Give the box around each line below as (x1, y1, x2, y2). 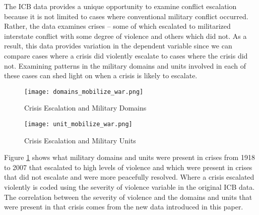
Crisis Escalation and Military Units (24, 135, 136, 145)
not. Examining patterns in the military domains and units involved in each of (4, 60, 246, 71)
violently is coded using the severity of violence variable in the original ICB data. (4, 182, 255, 192)
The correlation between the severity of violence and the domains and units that (4, 191, 252, 202)
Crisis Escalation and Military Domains (24, 102, 147, 113)
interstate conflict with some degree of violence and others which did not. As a (4, 30, 247, 41)
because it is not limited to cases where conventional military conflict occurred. (4, 11, 248, 21)
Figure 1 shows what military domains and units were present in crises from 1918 (4, 152, 255, 163)
